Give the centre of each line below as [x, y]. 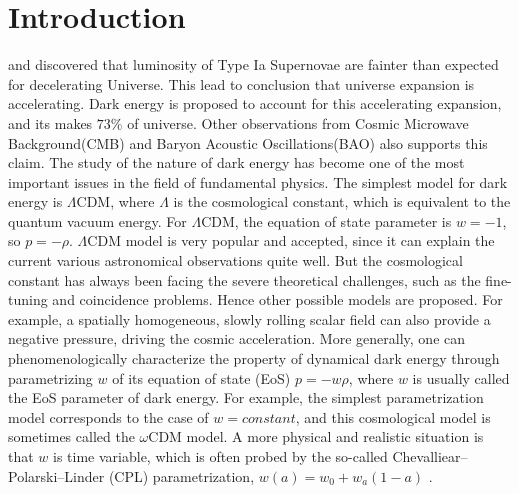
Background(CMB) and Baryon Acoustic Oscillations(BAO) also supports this [248, 142]
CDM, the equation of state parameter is [326, 220]
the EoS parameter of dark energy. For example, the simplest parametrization [246, 397]
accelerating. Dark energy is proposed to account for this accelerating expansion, [255, 103]
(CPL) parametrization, [181, 475]
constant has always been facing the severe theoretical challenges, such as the [244, 279]
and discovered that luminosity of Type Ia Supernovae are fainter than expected [253, 64]
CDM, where [115, 201]
